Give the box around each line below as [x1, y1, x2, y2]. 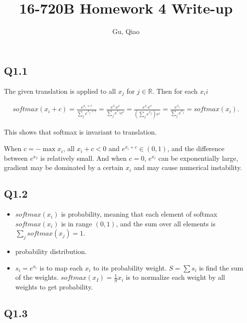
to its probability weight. [93, 262, 167, 272]
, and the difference [167, 143, 225, 153]
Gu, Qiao [112, 26, 140, 36]
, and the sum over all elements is [116, 218, 216, 228]
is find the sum [199, 262, 244, 272]
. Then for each [152, 85, 198, 96]
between [4, 153, 28, 163]
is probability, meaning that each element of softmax [61, 209, 217, 219]
